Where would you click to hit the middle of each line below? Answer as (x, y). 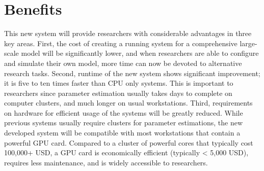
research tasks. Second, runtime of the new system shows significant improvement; (132, 73)
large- (248, 43)
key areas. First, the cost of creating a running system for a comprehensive (121, 43)
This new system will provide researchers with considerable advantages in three (128, 33)
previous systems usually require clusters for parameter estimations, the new (123, 123)
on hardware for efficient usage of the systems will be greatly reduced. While (124, 112)
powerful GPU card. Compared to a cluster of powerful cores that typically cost (129, 142)
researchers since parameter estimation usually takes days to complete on (118, 93)
